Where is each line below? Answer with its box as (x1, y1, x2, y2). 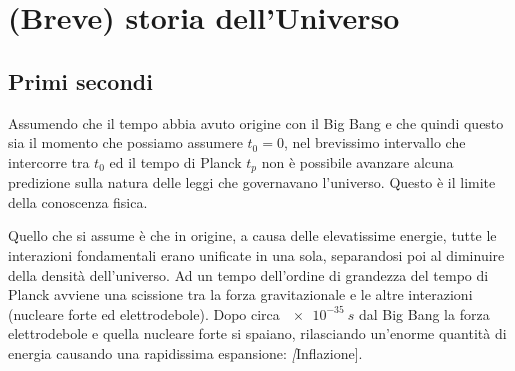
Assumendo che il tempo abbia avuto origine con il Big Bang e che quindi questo (8, 112, 504, 133)
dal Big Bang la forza (358, 303, 490, 324)
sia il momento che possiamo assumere (8, 132, 243, 153)
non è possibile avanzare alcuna (261, 151, 454, 172)
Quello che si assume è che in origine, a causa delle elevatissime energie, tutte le (8, 225, 497, 246)
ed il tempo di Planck (109, 151, 242, 172)
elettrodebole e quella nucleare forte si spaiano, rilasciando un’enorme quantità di (8, 323, 507, 344)
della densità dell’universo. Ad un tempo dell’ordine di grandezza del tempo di (8, 264, 489, 285)
